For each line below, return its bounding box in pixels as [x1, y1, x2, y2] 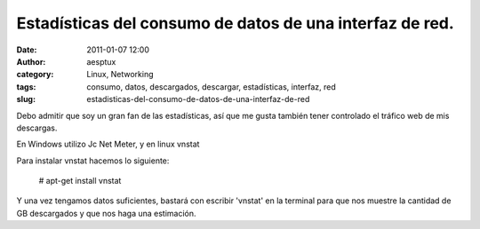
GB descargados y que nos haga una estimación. [16, 208, 196, 218]
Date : [16, 44, 37, 55]
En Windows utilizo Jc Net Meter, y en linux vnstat [16, 138, 200, 150]
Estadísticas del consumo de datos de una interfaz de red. [16, 13, 455, 33]
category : [16, 69, 54, 80]
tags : [16, 81, 36, 92]
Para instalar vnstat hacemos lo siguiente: [16, 155, 170, 166]
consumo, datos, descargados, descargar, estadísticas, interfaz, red [86, 81, 337, 92]
